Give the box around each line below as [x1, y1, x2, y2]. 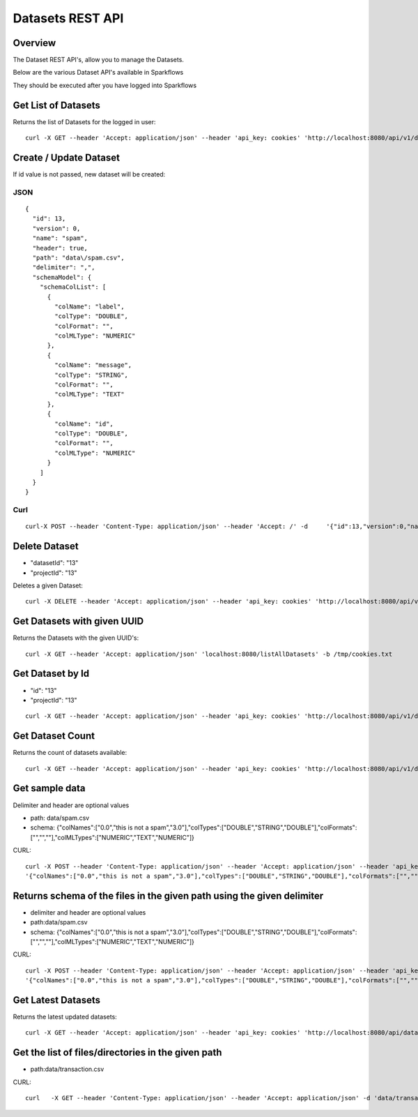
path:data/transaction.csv [30, 1065, 104, 1074]
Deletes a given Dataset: [13, 581, 84, 590]
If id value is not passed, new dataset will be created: [13, 170, 166, 179]
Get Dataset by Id [13, 668, 90, 680]
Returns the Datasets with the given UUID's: [13, 634, 139, 642]
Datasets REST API [13, 10, 124, 26]
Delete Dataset [13, 541, 79, 553]
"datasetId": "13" [30, 559, 79, 567]
